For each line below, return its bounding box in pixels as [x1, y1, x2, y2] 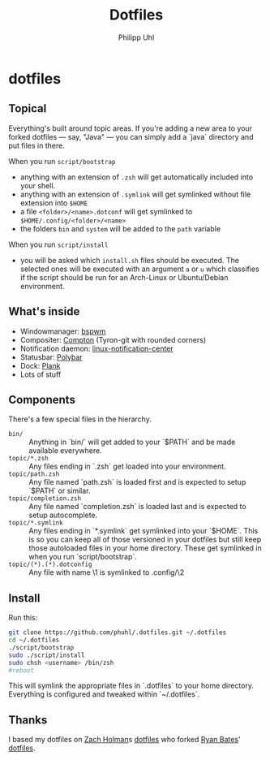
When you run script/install [8, 240, 109, 249]
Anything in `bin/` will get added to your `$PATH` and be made [28, 437, 236, 447]
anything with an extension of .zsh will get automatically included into [19, 172, 254, 182]
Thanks [8, 713, 48, 727]
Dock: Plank [19, 361, 61, 370]
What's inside [8, 304, 80, 318]
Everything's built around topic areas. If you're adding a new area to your [8, 123, 253, 133]
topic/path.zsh [8, 470, 60, 478]
